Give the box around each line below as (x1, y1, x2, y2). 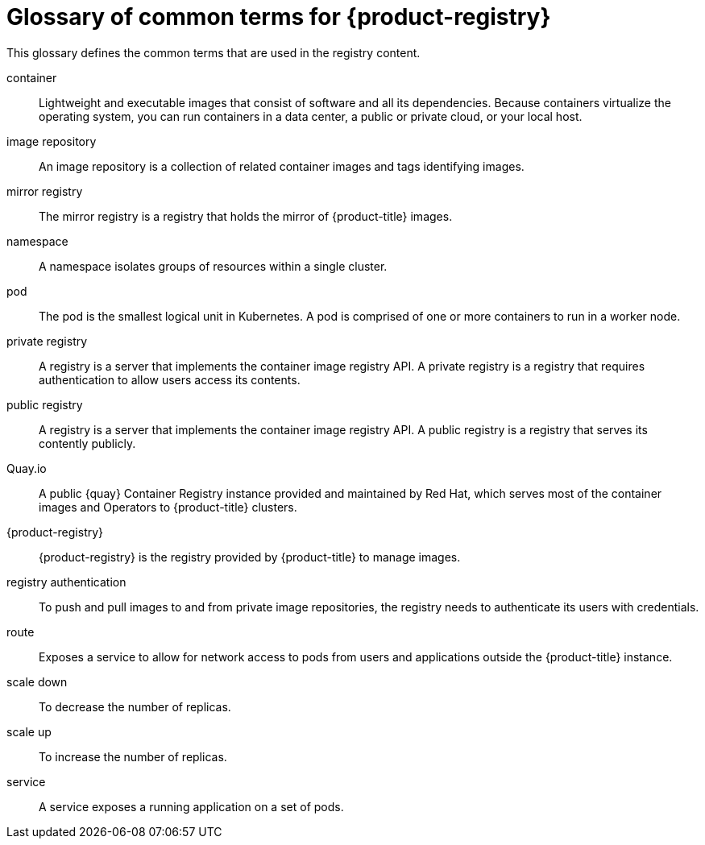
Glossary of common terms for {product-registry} (6, 3, 551, 31)
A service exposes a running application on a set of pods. (39, 799, 344, 814)
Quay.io (6, 461, 47, 475)
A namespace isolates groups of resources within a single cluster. (39, 259, 388, 273)
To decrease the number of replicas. (39, 699, 231, 714)
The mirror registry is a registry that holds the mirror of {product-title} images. (39, 209, 453, 223)
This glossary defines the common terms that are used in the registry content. (6, 45, 421, 60)
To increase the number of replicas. (39, 749, 227, 764)
